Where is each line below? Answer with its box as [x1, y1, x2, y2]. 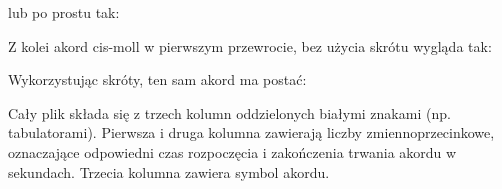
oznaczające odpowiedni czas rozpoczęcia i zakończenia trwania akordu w [8, 141, 457, 162]
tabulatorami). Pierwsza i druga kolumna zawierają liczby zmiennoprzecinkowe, [8, 122, 495, 143]
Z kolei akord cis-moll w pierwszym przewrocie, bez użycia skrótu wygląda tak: [8, 35, 492, 56]
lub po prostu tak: [8, 2, 120, 22]
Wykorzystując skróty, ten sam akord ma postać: [8, 69, 307, 90]
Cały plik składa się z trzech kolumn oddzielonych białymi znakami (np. [8, 102, 451, 123]
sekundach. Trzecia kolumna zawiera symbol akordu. [8, 161, 330, 182]
